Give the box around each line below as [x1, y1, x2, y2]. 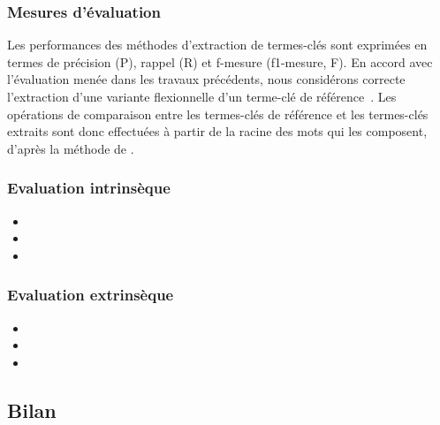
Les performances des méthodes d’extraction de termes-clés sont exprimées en [7, 35, 428, 54]
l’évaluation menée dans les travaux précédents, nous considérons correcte [7, 70, 406, 88]
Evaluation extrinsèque [7, 284, 174, 306]
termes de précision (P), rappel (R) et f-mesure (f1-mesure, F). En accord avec [7, 52, 433, 71]
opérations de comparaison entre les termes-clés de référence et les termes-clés [7, 104, 429, 123]
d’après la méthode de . [7, 139, 134, 157]
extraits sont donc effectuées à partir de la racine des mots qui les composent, [7, 122, 428, 140]
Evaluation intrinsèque [7, 177, 171, 199]
